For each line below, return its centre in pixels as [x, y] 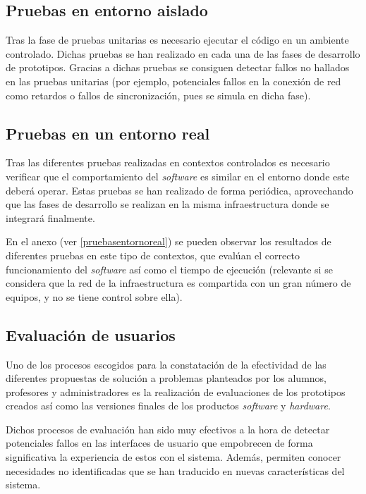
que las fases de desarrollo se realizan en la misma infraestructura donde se [167, 204]
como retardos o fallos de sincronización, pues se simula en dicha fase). [158, 95]
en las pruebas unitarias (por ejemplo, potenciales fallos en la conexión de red [173, 81]
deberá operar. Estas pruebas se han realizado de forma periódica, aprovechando [179, 190]
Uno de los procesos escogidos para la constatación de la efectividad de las [166, 364]
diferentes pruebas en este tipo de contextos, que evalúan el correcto [153, 255]
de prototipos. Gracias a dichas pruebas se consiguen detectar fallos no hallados [178, 67]
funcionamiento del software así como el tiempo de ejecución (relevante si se [169, 269]
